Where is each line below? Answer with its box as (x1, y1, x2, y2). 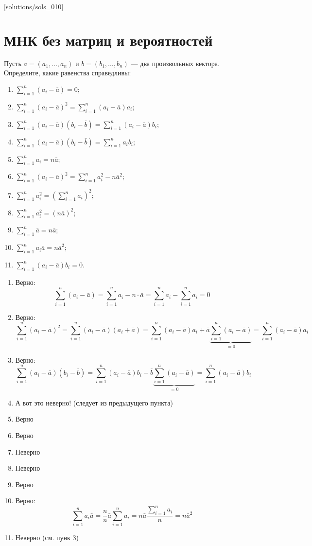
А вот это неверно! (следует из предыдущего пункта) (15, 397, 173, 407)
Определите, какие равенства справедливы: (4, 68, 131, 78)
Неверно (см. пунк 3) (15, 532, 79, 543)
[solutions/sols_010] (4, 1, 64, 11)
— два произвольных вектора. (131, 58, 220, 68)
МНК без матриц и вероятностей (4, 30, 213, 50)
